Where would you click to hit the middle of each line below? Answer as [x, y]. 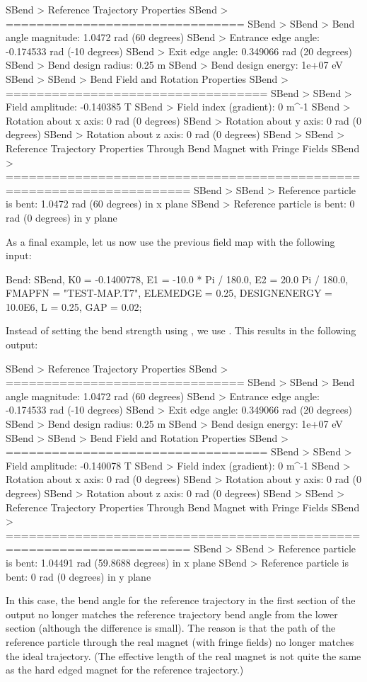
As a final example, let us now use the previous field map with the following [170, 241]
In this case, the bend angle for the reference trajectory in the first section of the [181, 600]
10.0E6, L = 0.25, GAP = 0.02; [74, 306]
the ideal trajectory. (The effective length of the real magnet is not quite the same [183, 655]
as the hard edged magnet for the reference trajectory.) [125, 670]
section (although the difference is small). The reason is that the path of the [171, 628]
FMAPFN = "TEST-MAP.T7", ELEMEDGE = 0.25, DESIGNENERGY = [169, 293]
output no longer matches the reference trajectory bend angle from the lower [172, 614]
